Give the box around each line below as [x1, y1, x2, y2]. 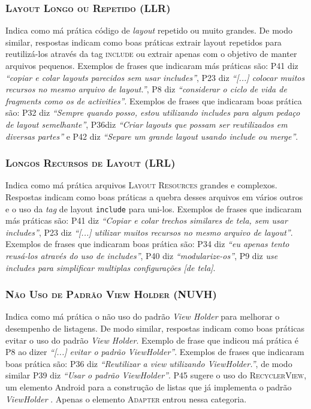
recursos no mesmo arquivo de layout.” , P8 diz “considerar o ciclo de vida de [5, 83, 287, 95]
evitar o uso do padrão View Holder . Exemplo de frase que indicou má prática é [5, 333, 299, 346]
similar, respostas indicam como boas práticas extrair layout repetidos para [5, 35, 282, 48]
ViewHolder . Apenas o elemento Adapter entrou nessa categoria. [5, 392, 247, 405]
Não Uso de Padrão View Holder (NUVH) [5, 287, 217, 302]
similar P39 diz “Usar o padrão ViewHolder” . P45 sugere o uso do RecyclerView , [5, 369, 307, 381]
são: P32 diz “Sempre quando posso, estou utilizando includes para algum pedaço [5, 106, 300, 119]
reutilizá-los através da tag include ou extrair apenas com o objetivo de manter [5, 47, 297, 60]
